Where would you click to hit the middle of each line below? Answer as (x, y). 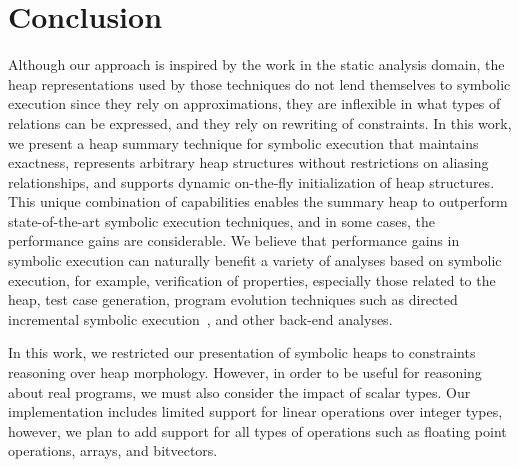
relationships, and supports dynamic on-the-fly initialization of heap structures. (251, 181)
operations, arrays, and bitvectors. (113, 450)
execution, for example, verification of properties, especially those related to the (252, 279)
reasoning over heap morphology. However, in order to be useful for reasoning (245, 372)
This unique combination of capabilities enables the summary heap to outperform (258, 201)
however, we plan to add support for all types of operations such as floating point (257, 430)
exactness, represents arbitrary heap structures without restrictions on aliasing (248, 162)
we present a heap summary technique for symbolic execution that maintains (243, 142)
